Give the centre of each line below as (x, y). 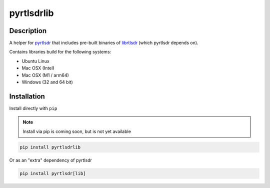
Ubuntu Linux (35, 61)
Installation (27, 96)
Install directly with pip (33, 108)
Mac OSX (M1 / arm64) (45, 75)
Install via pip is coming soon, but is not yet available (77, 131)
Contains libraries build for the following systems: (60, 52)
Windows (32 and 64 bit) (47, 82)
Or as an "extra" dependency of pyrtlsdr (51, 160)
